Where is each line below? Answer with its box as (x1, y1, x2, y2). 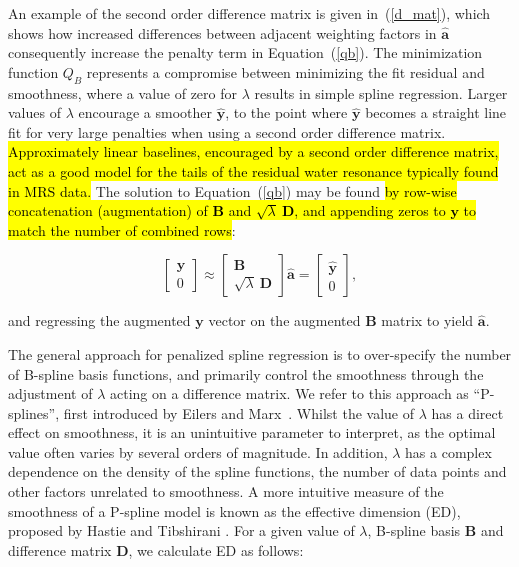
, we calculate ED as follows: (128, 539, 304, 560)
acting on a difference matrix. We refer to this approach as (109, 383, 469, 404)
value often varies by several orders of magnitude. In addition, (8, 441, 388, 462)
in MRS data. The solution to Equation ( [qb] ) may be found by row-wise (8, 180, 457, 201)
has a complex (405, 441, 492, 462)
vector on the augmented (208, 310, 361, 331)
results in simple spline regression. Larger (254, 82, 508, 103)
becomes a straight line (365, 102, 507, 123)
